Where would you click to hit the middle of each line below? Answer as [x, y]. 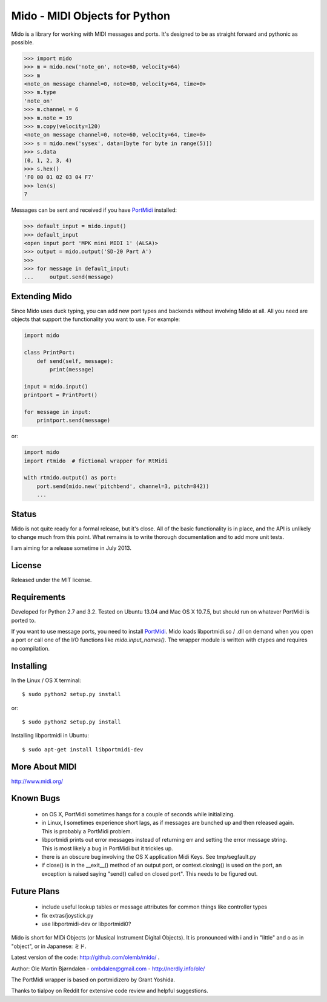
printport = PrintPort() [61, 395]
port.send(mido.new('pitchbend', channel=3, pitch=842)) [123, 486]
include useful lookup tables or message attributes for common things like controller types [154, 907]
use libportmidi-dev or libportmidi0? [86, 924]
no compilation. [31, 648]
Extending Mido [41, 296]
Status [24, 514]
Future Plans [35, 891]
